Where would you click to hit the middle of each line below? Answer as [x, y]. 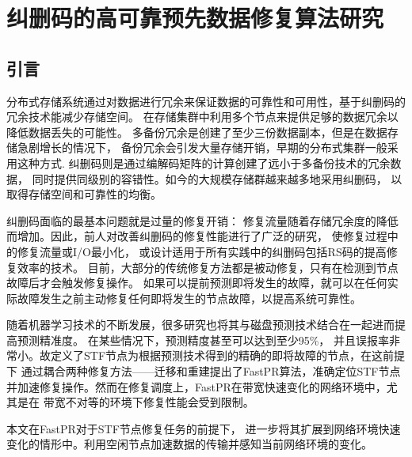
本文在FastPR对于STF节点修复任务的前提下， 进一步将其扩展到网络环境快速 [204, 428]
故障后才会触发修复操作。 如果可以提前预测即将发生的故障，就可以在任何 [197, 283]
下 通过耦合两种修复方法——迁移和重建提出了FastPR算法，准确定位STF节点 [204, 371]
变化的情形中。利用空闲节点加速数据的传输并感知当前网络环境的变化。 [189, 444]
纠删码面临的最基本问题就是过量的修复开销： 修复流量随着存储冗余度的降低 [202, 220]
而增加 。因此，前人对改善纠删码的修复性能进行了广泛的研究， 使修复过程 [197, 236]
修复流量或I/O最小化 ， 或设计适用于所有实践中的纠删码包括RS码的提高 [202, 251]
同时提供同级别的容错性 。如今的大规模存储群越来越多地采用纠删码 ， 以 [217, 178]
